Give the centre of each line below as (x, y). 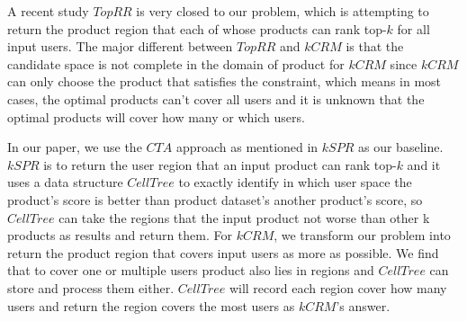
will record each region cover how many (338, 287)
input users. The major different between (120, 46)
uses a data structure (65, 182)
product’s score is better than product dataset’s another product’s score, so (215, 199)
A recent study (48, 11)
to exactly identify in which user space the (295, 182)
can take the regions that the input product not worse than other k (244, 217)
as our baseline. (401, 147)
